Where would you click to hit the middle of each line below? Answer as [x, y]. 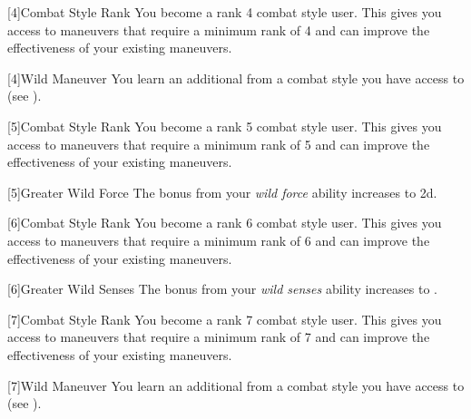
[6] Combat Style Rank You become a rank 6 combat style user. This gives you [225, 223]
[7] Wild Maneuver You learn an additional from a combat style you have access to [236, 385]
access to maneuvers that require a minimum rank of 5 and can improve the [219, 144]
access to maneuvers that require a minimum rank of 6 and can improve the [219, 240]
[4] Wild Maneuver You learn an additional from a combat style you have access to [236, 78]
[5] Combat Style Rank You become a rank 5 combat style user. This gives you [225, 126]
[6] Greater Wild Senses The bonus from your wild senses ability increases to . [222, 289]
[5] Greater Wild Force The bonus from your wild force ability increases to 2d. [222, 192]
